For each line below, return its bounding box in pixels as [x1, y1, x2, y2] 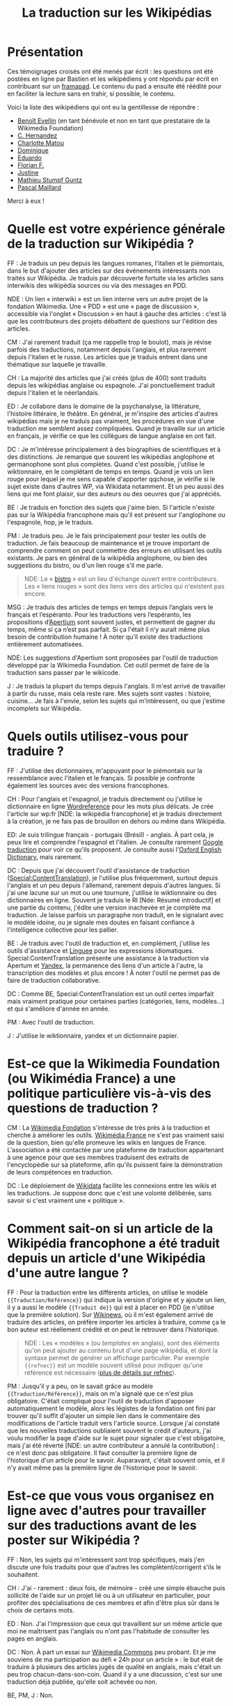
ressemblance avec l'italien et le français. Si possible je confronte [7, 773, 195, 782]
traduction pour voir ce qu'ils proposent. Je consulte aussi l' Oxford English [7, 845, 222, 854]
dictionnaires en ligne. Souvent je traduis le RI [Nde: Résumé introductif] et [7, 896, 221, 904]
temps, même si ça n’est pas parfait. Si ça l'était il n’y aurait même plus [7, 625, 210, 633]
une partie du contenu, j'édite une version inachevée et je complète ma [7, 903, 211, 912]
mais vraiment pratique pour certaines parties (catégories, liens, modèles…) [7, 997, 225, 1005]
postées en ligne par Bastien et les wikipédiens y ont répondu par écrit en [7, 75, 218, 83]
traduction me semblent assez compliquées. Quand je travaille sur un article [7, 424, 225, 432]
